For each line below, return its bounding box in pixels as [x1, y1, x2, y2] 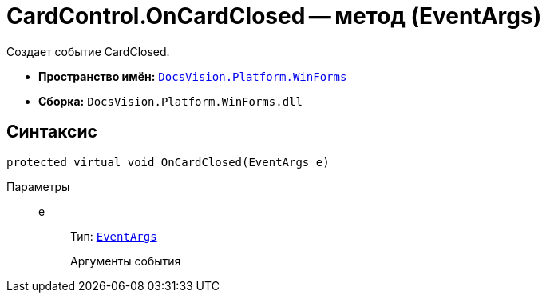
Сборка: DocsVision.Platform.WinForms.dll [38, 94, 303, 108]
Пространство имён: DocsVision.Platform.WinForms [38, 69, 347, 83]
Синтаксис [6, 122, 97, 142]
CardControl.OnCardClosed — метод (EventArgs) [6, 2, 542, 30]
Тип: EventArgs [70, 229, 157, 243]
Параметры [6, 179, 70, 193]
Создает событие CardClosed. [6, 44, 170, 58]
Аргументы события [70, 253, 181, 268]
